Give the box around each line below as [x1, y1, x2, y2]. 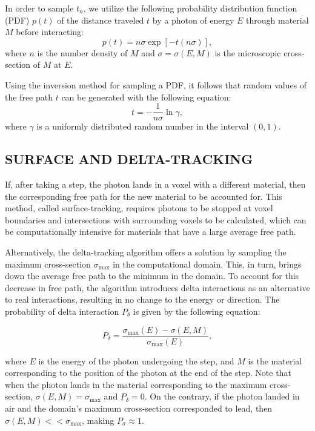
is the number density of [37, 46, 128, 59]
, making [81, 413, 114, 426]
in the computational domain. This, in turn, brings [113, 257, 302, 270]
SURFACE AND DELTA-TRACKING [5, 150, 253, 168]
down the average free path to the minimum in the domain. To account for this [5, 269, 299, 282]
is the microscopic [214, 46, 281, 59]
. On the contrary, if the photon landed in [144, 390, 300, 403]
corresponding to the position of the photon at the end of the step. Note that [5, 366, 291, 379]
